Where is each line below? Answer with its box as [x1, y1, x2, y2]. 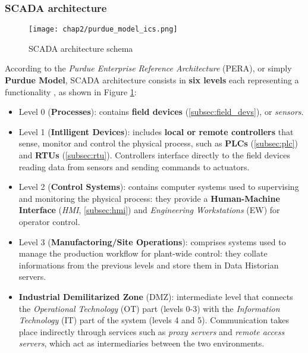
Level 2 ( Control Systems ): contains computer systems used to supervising [18, 180, 299, 193]
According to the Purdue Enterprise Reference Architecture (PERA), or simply [5, 62, 292, 74]
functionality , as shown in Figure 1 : [5, 85, 137, 98]
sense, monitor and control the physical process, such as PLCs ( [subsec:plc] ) [18, 137, 298, 149]
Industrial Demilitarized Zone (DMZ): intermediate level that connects [18, 290, 293, 302]
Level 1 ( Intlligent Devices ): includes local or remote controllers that [18, 125, 294, 138]
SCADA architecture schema [29, 42, 133, 54]
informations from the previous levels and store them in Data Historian [18, 258, 279, 271]
